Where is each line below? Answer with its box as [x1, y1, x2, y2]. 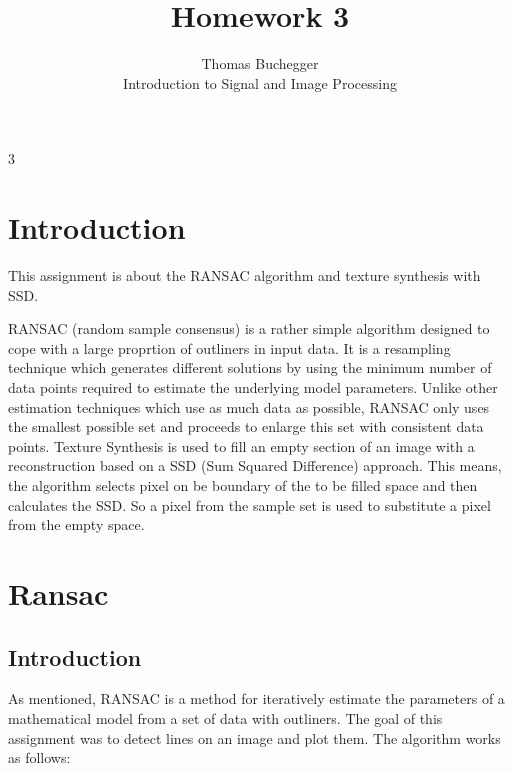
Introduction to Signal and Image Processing [123, 72, 397, 93]
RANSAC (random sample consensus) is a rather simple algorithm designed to [8, 318, 490, 339]
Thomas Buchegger [201, 53, 319, 74]
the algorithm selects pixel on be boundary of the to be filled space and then [8, 474, 478, 495]
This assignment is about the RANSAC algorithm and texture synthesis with [8, 265, 481, 286]
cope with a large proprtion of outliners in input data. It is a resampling [8, 337, 451, 358]
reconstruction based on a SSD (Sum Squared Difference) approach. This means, [8, 455, 502, 476]
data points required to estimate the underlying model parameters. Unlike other [8, 377, 498, 397]
